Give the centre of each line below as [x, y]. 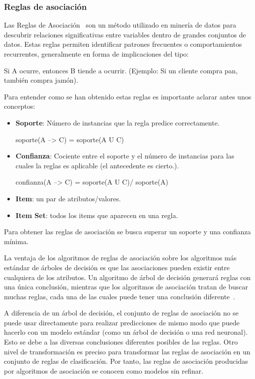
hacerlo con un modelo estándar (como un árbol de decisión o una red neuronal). [126, 332]
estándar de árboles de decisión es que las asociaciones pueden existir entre [117, 267]
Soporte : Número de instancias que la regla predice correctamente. [117, 122]
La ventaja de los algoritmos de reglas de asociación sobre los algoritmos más [120, 258]
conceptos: [20, 106]
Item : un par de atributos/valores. [68, 198]
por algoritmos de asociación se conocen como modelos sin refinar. [104, 370]
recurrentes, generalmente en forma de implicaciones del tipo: [96, 54]
